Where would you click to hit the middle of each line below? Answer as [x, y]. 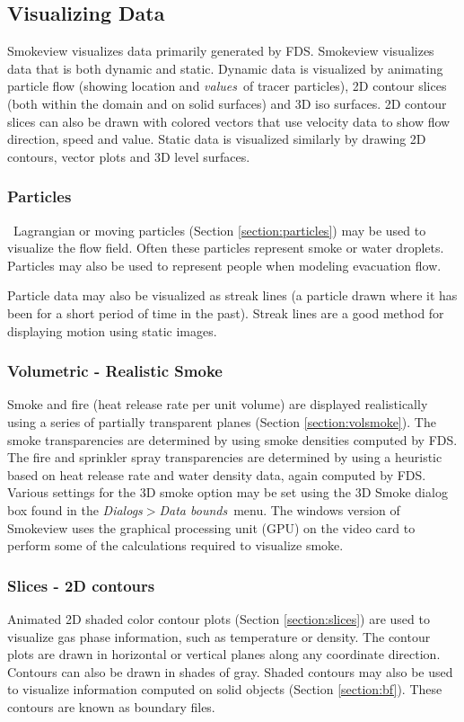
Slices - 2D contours [81, 585]
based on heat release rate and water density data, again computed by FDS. [217, 474]
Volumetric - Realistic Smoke [115, 371]
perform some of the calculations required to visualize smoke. [175, 545]
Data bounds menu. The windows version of [280, 509]
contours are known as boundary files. [111, 706]
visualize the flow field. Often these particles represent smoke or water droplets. [226, 248]
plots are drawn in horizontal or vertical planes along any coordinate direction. [224, 654]
